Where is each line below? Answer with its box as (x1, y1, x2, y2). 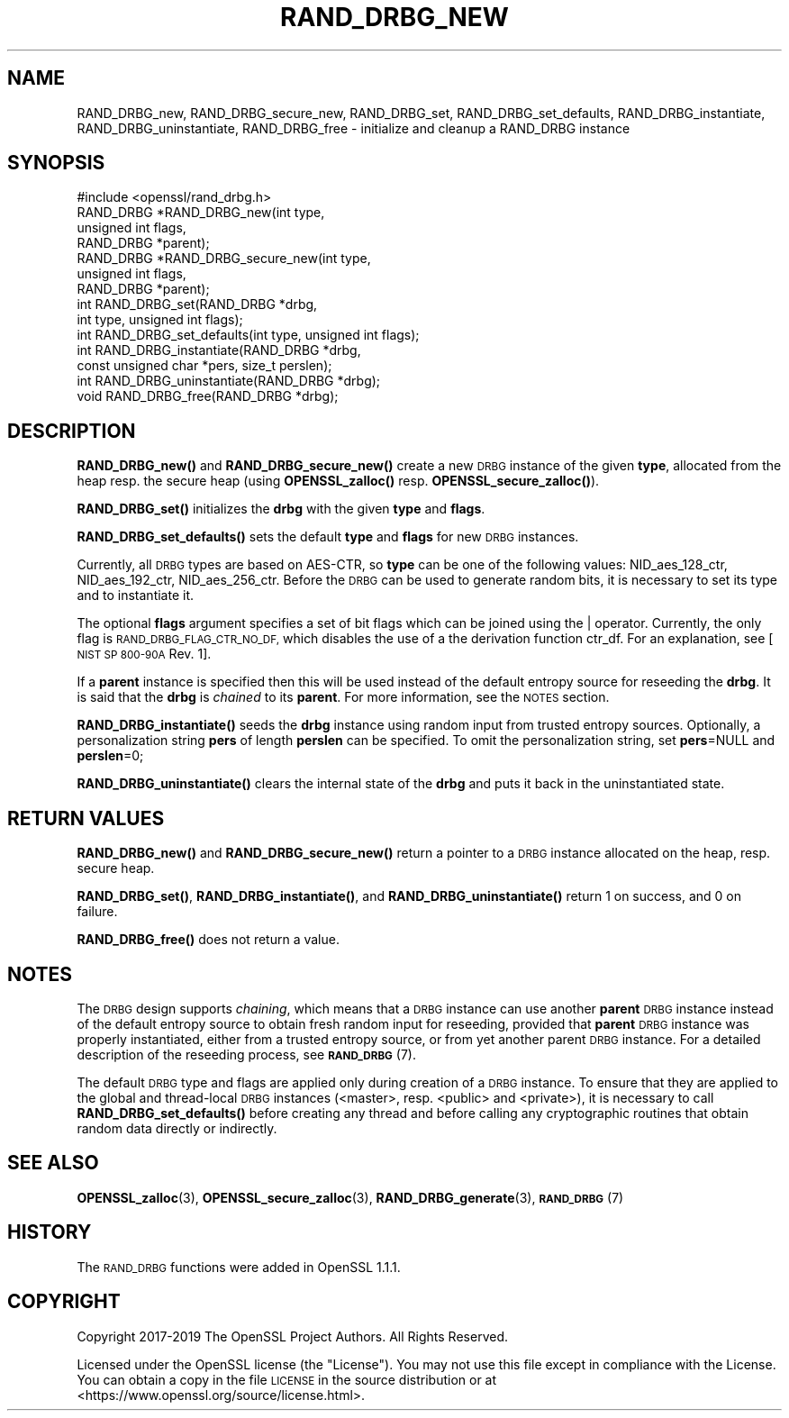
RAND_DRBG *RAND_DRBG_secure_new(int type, (77, 250, 371, 267)
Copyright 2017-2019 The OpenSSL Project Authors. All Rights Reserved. (77, 1328, 508, 1344)
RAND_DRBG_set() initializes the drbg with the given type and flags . (77, 501, 485, 517)
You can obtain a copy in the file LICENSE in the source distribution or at (77, 1371, 497, 1387)
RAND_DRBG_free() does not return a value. (77, 932, 340, 948)
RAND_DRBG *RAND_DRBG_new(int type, (77, 205, 325, 221)
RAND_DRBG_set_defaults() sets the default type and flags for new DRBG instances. (77, 529, 579, 545)
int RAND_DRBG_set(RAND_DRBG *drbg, (77, 296, 318, 313)
